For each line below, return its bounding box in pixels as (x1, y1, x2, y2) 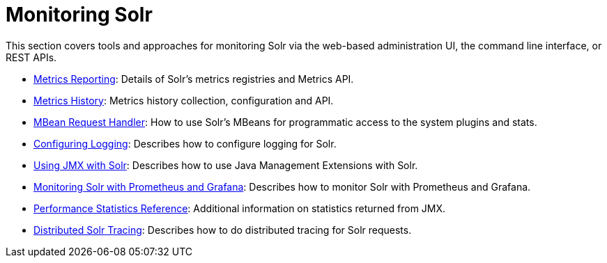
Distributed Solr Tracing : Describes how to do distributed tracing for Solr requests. (33, 223, 412, 236)
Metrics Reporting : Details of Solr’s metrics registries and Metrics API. (33, 72, 354, 85)
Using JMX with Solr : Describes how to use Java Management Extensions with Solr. (33, 159, 418, 171)
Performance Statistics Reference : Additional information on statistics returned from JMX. (33, 202, 446, 214)
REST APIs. (6, 51, 57, 63)
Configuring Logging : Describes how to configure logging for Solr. (33, 137, 337, 150)
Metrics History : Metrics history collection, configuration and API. (33, 94, 334, 106)
